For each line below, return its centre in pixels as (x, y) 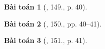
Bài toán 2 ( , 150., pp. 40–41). (53, 23)
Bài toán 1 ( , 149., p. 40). (46, 6)
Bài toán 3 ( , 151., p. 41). (46, 40)
